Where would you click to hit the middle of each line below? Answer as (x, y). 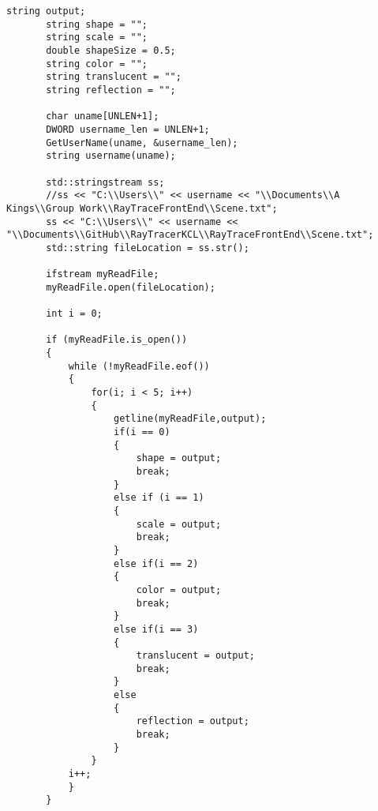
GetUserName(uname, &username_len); (142, 143)
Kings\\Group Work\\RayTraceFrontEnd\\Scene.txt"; (142, 208)
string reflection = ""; (111, 90)
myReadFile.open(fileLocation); (131, 287)
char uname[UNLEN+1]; (103, 116)
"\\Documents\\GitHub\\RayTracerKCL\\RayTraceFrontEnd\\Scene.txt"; (190, 235)
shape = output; (179, 458)
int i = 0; (74, 314)
